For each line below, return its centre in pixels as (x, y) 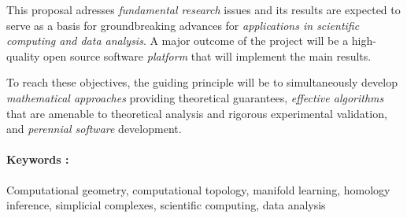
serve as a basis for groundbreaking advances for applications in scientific (183, 25)
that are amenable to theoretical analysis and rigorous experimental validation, (197, 113)
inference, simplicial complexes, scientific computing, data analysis (166, 205)
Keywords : (38, 159)
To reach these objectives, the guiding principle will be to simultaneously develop (202, 82)
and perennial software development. (94, 129)
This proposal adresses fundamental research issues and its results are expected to (203, 9)
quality (23, 55)
